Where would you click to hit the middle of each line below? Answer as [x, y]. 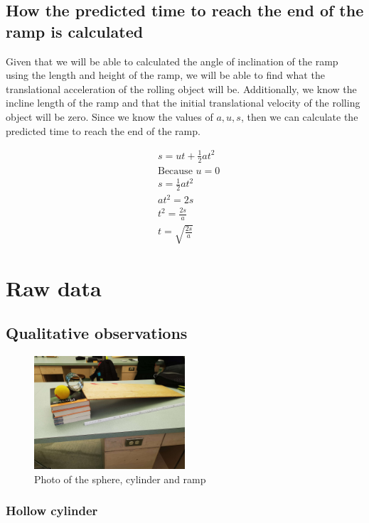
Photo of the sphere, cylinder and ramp [120, 479]
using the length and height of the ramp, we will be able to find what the [165, 75]
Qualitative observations [97, 333]
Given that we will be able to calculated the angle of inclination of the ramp [172, 61]
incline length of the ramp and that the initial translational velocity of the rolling [183, 103]
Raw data [54, 287]
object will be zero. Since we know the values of [109, 116]
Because [175, 171]
